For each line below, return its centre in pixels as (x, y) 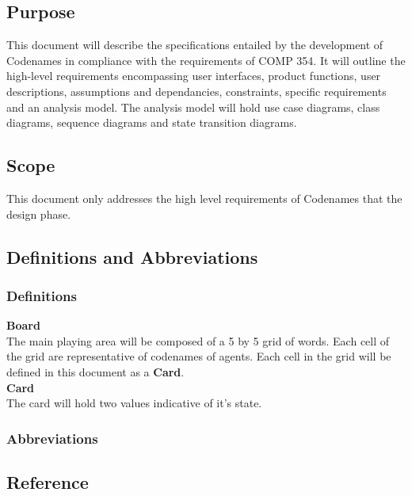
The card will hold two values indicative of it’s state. (134, 403)
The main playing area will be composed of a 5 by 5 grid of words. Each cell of (198, 340)
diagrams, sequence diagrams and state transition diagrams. (152, 122)
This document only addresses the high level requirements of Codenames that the (204, 198)
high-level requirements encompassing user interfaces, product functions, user (194, 76)
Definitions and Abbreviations (132, 256)
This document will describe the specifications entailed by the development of (195, 45)
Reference (48, 481)
